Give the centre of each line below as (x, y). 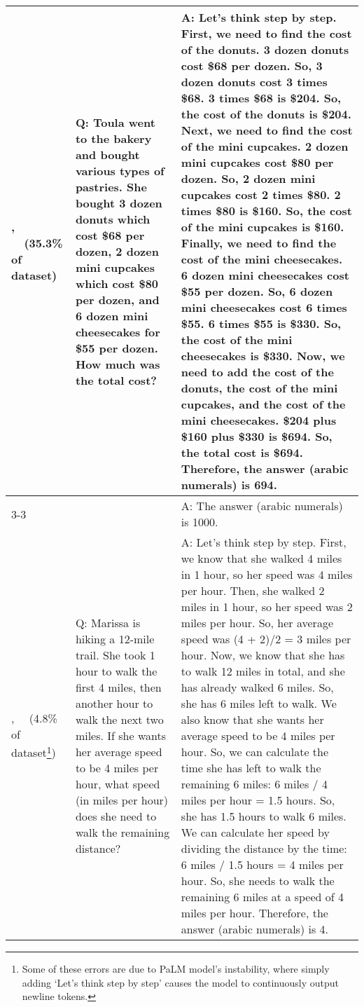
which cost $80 (117, 283)
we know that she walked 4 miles (261, 558)
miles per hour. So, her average (257, 623)
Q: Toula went (115, 122)
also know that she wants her (252, 719)
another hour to (114, 703)
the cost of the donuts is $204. (266, 114)
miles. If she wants (120, 735)
